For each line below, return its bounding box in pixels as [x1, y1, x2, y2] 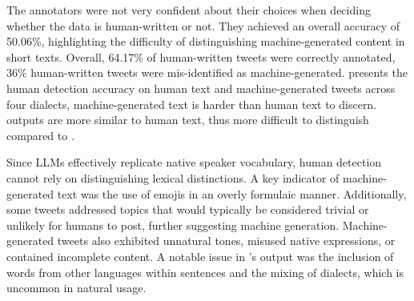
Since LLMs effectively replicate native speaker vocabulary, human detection [6, 154, 382, 171]
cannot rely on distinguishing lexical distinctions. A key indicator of [6, 169, 340, 186]
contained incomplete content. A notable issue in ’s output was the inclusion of [6, 247, 394, 264]
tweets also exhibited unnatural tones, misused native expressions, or [57, 232, 396, 249]
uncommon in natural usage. [6, 279, 147, 296]
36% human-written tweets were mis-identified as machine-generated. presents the [6, 64, 408, 81]
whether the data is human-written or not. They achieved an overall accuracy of [6, 17, 400, 34]
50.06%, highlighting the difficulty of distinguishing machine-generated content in [6, 33, 405, 50]
